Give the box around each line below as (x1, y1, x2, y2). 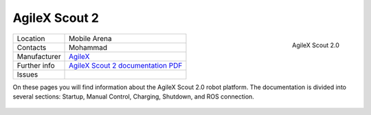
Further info (16, 60, 55, 70)
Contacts (16, 42, 47, 52)
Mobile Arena (69, 34, 113, 43)
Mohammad (69, 42, 108, 52)
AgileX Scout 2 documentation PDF (69, 60, 183, 70)
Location (16, 34, 45, 43)
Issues (16, 69, 38, 79)
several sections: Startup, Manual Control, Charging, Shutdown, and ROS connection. (12, 92, 254, 101)
